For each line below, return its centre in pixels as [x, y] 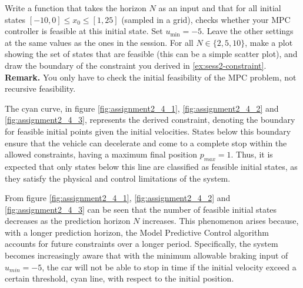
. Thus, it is [252, 154]
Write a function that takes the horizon [76, 8]
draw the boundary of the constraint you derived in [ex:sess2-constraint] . [136, 65]
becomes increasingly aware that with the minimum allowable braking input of [146, 255]
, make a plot [269, 42]
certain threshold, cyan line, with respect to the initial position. [119, 278]
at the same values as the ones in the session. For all [99, 42]
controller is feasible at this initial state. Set [84, 31]
